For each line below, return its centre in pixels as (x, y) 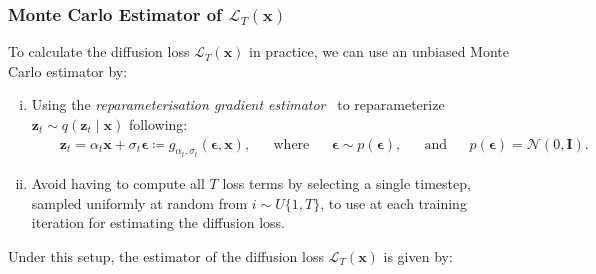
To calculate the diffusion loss (99, 51)
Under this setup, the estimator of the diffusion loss (166, 255)
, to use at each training (393, 202)
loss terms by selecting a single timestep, (346, 183)
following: (158, 124)
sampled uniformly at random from (139, 202)
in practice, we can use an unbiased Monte (379, 51)
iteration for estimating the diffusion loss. (158, 222)
